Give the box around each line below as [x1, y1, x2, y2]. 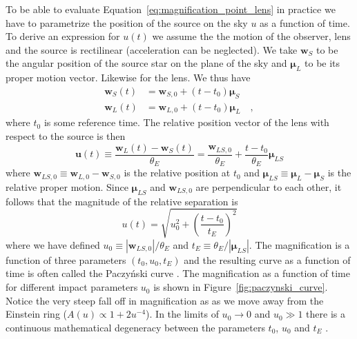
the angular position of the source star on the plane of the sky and [6, 56, 287, 70]
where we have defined [6, 237, 100, 251]
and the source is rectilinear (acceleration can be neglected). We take [6, 42, 298, 56]
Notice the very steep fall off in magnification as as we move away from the [6, 293, 324, 307]
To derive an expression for [6, 29, 120, 43]
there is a [306, 307, 345, 321]
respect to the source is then [6, 129, 126, 143]
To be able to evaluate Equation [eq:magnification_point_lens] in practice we [6, 2, 336, 16]
